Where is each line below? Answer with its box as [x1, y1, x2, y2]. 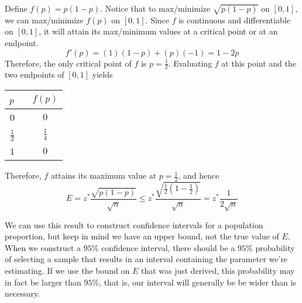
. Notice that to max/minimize [100, 2, 211, 14]
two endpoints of [5, 68, 64, 81]
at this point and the [221, 57, 296, 69]
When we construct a [5, 241, 81, 253]
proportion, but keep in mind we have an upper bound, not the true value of [5, 230, 279, 242]
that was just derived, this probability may [140, 264, 295, 277]
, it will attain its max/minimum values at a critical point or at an [39, 25, 278, 37]
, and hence [178, 169, 219, 182]
